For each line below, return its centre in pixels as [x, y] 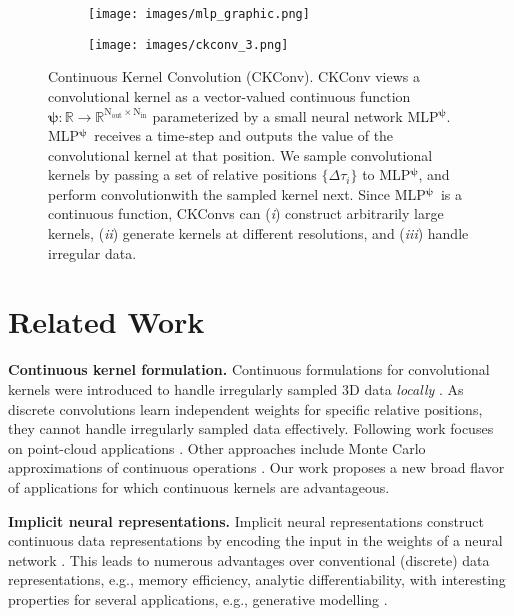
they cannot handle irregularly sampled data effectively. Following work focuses [251, 428]
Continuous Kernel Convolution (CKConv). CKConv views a [234, 76]
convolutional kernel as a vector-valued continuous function [229, 95]
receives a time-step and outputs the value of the [244, 135]
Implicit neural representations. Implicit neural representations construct [246, 520]
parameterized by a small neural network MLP [295, 115]
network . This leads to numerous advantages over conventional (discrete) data [249, 559]
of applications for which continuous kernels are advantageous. [199, 486]
